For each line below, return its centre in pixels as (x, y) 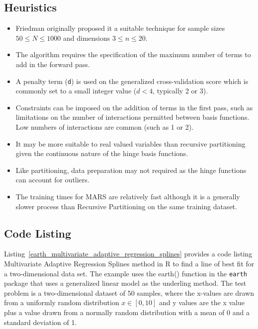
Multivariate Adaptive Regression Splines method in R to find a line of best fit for (129, 263)
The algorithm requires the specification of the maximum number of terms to (133, 54)
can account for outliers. (52, 180)
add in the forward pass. (53, 64)
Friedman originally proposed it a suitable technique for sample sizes (120, 28)
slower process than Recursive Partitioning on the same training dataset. (126, 206)
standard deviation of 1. (41, 322)
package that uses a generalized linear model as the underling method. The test (125, 283)
